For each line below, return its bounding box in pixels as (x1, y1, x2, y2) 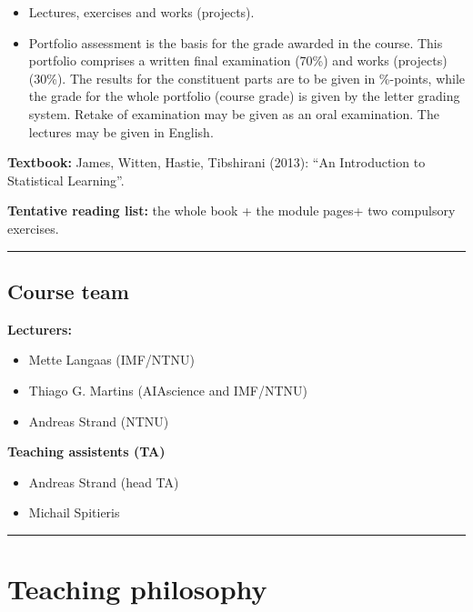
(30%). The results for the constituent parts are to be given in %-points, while (28, 68, 466, 87)
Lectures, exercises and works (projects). (28, 3, 255, 21)
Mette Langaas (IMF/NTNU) (28, 350, 195, 369)
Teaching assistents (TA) (7, 442, 166, 461)
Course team (7, 276, 129, 305)
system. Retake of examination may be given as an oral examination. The (28, 104, 439, 123)
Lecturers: (7, 319, 72, 338)
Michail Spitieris (28, 503, 120, 522)
